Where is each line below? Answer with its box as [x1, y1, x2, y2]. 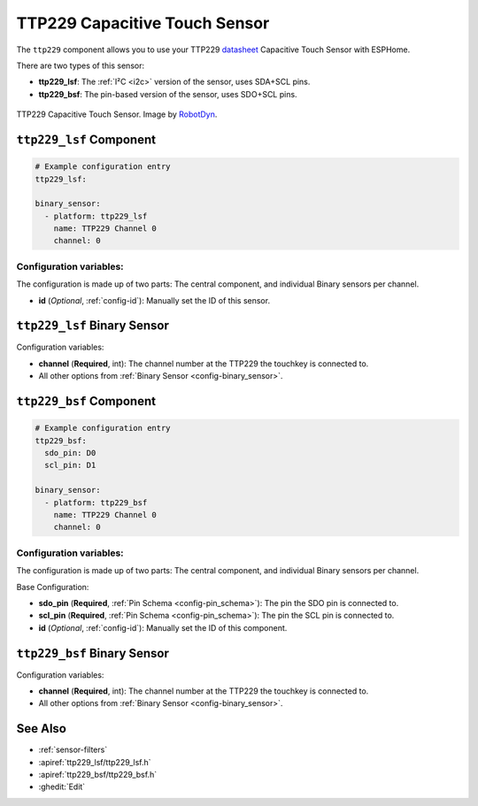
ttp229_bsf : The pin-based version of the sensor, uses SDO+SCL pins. [38, 88, 297, 99]
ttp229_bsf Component [16, 394, 157, 409]
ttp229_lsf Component [16, 132, 157, 147]
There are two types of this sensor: [16, 60, 145, 71]
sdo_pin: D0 [44, 448, 96, 458]
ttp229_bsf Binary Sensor [16, 646, 170, 661]
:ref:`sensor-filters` [38, 744, 108, 756]
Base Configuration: [16, 581, 89, 592]
